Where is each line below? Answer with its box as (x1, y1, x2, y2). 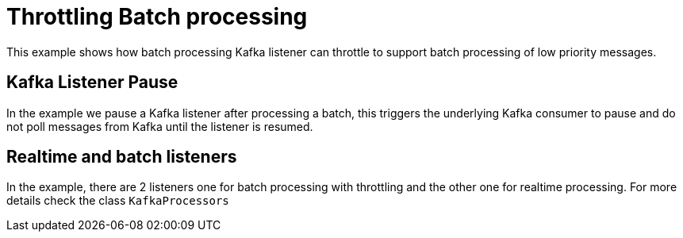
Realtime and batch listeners (6, 147, 237, 167)
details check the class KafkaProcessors (6, 194, 229, 208)
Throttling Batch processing (6, 3, 308, 30)
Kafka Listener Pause (6, 72, 178, 93)
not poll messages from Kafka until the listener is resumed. (6, 119, 313, 133)
